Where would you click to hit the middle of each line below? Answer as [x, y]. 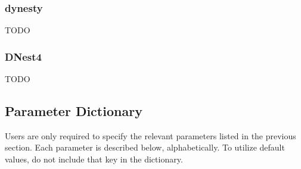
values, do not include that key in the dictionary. [94, 159]
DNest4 [23, 56]
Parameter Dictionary [74, 111]
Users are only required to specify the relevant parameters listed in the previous [150, 135]
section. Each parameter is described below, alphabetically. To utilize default [145, 147]
